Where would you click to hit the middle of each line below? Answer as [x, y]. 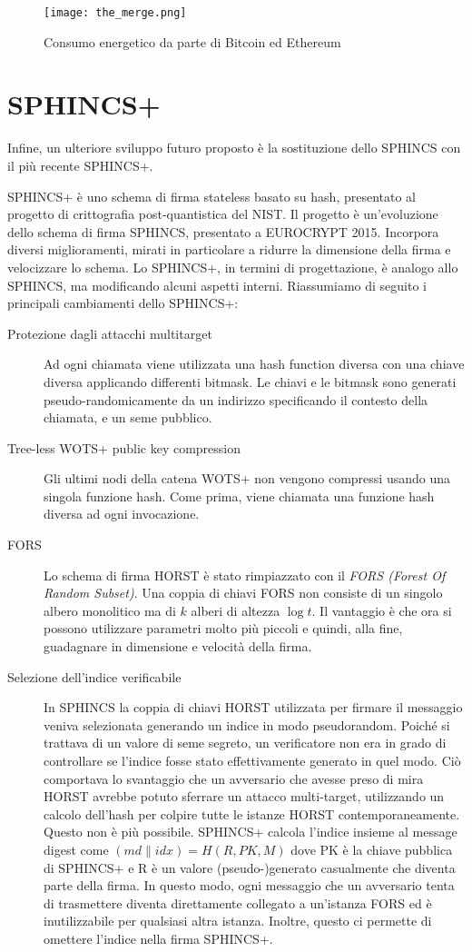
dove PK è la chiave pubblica [372, 849]
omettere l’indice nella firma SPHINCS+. [158, 938]
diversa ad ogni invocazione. [122, 514]
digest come [76, 849]
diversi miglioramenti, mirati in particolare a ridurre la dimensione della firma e [229, 249]
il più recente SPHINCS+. [80, 165]
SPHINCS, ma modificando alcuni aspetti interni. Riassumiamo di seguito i [217, 285]
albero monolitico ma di [110, 610]
